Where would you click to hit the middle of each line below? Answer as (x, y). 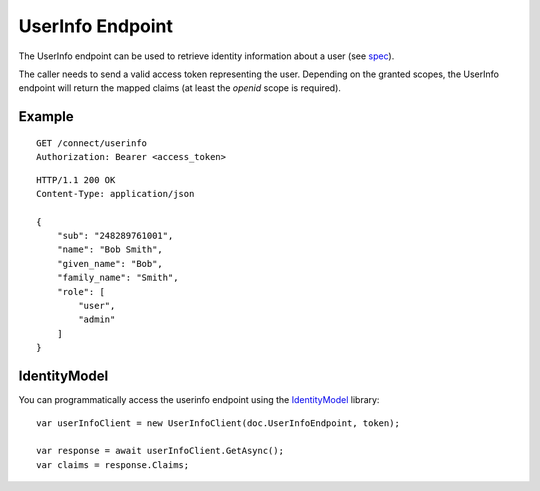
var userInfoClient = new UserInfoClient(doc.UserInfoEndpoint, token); (218, 423)
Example (46, 116)
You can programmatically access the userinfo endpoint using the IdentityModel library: (199, 400)
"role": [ (80, 291)
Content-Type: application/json (115, 193)
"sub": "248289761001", (115, 236)
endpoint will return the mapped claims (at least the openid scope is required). (180, 88)
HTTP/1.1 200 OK (76, 179)
